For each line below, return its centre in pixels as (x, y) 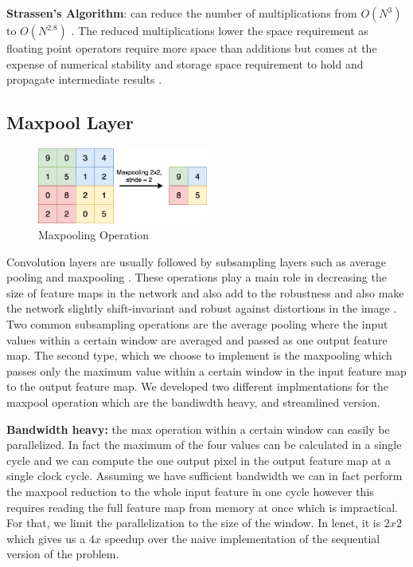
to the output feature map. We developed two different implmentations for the (198, 386)
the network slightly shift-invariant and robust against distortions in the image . (202, 308)
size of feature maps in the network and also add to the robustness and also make (205, 292)
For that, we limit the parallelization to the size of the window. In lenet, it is (194, 523)
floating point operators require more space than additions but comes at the (192, 48)
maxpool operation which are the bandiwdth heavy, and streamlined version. (193, 402)
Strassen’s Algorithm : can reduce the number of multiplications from (182, 13)
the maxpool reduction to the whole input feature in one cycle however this (190, 491)
